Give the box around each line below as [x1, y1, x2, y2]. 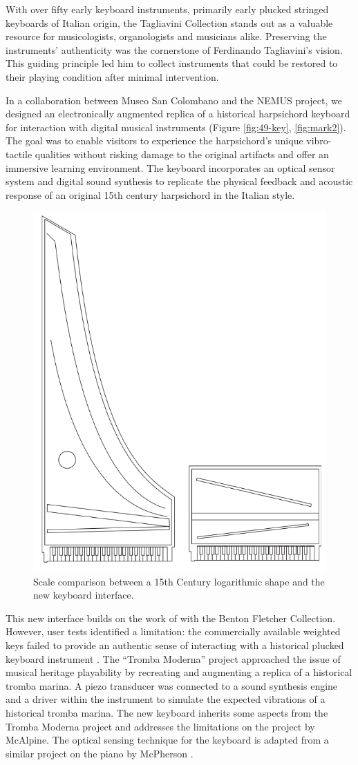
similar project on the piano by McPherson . [6, 746, 194, 760]
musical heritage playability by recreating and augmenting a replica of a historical [6, 665, 352, 679]
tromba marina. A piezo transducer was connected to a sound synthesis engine [6, 678, 338, 693]
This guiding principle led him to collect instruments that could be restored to [6, 56, 338, 70]
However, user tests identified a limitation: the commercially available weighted [6, 624, 341, 639]
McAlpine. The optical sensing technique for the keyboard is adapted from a [6, 733, 329, 747]
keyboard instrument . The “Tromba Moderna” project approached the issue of [6, 651, 341, 666]
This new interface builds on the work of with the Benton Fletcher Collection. [6, 610, 336, 625]
